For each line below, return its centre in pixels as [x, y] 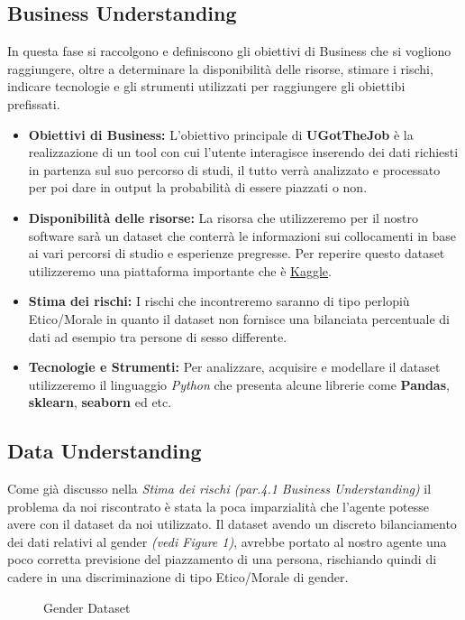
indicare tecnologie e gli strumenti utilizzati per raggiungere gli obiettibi [206, 86]
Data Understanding [105, 451]
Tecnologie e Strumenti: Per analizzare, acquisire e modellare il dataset [234, 367]
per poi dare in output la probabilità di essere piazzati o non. [198, 187]
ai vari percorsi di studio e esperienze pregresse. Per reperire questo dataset [237, 253]
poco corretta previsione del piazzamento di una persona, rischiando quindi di [222, 559]
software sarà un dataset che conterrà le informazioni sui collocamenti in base [242, 235]
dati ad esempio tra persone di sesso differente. [158, 336]
